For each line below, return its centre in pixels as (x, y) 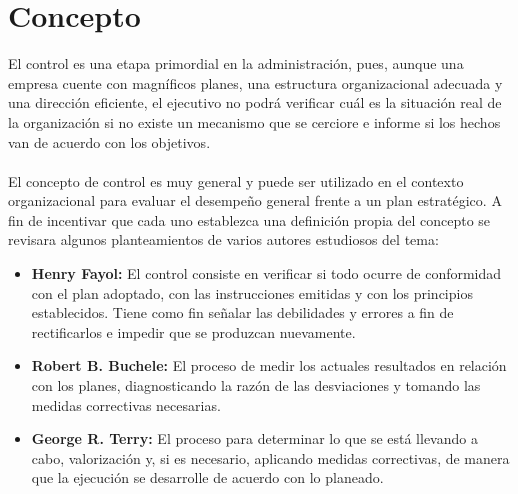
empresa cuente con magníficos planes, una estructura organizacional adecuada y (255, 82)
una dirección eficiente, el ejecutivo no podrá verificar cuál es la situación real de (255, 102)
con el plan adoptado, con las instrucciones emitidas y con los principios (252, 292)
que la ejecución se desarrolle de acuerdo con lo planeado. (207, 477)
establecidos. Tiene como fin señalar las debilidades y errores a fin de (242, 312)
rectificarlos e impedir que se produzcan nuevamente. (193, 331)
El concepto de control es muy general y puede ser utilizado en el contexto (236, 180)
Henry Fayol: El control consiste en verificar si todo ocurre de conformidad (266, 273)
